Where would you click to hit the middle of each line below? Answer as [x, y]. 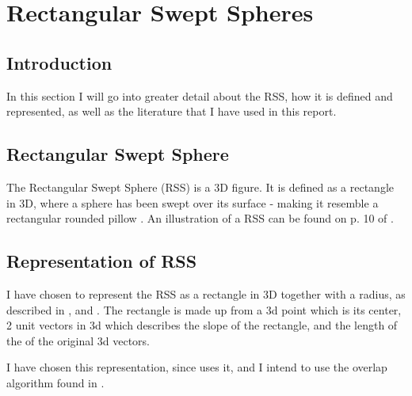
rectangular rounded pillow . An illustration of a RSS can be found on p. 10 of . [200, 218]
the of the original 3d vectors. [78, 340]
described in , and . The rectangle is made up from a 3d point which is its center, [204, 309]
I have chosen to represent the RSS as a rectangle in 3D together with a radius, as [206, 293]
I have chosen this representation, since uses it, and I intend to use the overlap [197, 367]
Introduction [59, 62]
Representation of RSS [102, 261]
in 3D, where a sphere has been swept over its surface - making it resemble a [193, 202]
